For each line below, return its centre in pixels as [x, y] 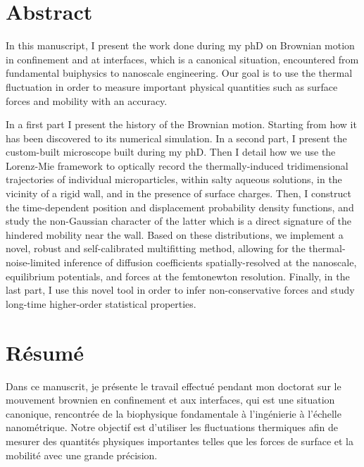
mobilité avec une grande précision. [82, 455]
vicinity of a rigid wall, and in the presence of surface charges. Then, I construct [178, 193]
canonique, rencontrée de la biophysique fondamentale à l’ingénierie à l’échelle [174, 413]
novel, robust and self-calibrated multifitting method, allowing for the [156, 248]
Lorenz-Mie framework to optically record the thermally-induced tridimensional [177, 165]
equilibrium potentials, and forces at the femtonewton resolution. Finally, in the [178, 276]
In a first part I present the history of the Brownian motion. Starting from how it [181, 124]
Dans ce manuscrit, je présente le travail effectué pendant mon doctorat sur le [174, 386]
